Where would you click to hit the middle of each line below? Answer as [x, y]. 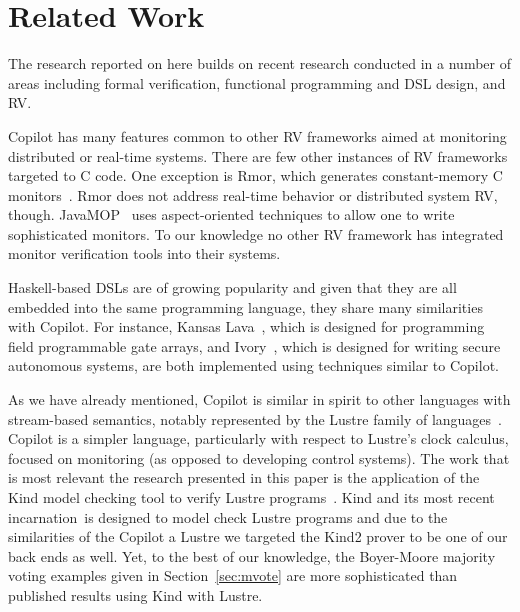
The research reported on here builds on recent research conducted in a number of [260, 63]
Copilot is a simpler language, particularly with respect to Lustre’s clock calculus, [258, 438]
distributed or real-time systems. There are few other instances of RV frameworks [258, 155]
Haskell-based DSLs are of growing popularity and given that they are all [232, 287]
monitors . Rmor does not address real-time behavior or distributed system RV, [253, 194]
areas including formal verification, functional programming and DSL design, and [257, 82]
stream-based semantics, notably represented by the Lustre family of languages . [255, 418]
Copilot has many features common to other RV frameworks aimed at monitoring [257, 135]
